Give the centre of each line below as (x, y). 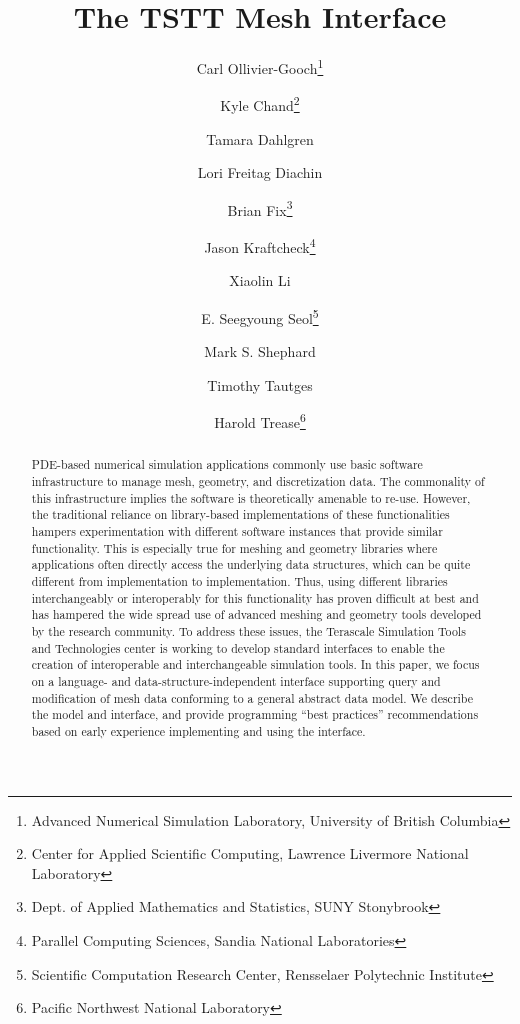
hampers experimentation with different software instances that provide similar (237, 531)
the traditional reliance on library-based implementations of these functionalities (240, 514)
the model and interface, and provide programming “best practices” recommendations (255, 714)
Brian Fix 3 (260, 208)
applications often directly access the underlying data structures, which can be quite (251, 564)
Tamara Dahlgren (260, 138)
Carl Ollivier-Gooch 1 (260, 66)
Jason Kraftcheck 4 (260, 245)
